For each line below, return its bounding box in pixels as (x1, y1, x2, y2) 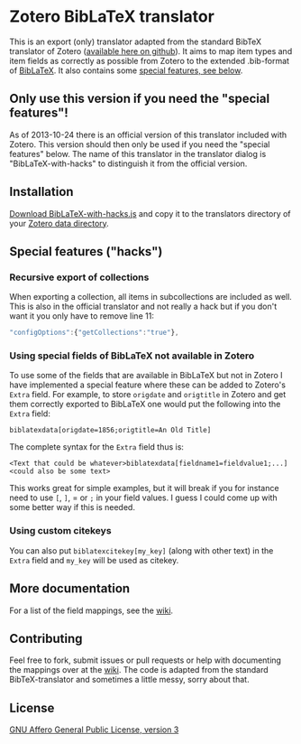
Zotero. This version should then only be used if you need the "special (9, 138, 270, 150)
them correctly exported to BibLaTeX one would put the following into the (9, 399, 281, 410)
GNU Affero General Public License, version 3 (9, 724, 179, 735)
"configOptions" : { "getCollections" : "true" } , (9, 328, 179, 338)
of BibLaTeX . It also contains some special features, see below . (9, 65, 243, 76)
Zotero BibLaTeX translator (9, 6, 214, 27)
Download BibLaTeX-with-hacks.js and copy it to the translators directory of (9, 208, 291, 219)
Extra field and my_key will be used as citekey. (9, 554, 179, 565)
